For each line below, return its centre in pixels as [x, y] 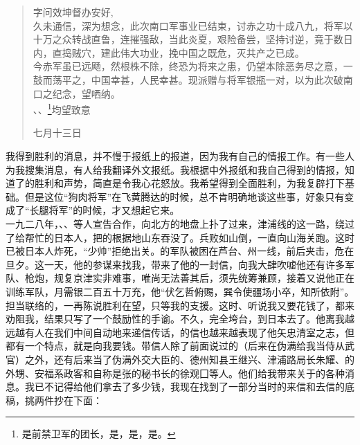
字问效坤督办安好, [73, 12]
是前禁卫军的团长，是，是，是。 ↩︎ [99, 434]
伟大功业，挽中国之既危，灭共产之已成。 [212, 52]
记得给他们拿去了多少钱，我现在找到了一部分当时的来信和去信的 [199, 387]
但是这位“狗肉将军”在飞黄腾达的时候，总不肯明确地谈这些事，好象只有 [184, 196]
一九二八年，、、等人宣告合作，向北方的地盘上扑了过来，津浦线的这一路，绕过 [180, 223]
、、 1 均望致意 [62, 108]
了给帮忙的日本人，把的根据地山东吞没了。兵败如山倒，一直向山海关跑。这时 [180, 237]
